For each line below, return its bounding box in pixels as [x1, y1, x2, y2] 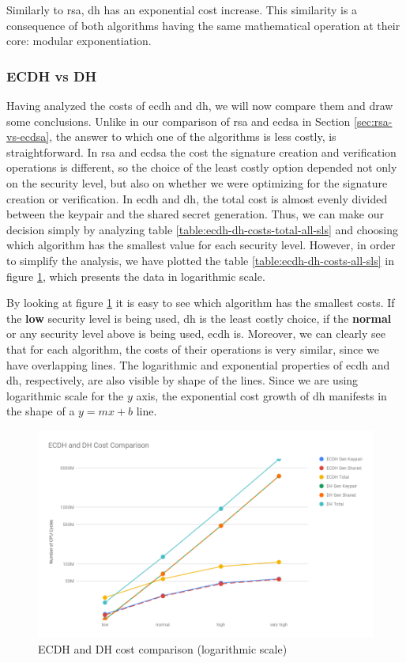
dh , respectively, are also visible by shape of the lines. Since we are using [6, 372, 359, 388]
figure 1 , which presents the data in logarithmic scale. [6, 267, 265, 284]
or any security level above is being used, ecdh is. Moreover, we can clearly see [6, 325, 386, 342]
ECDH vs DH [6, 66, 97, 85]
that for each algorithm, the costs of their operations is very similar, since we [6, 340, 379, 357]
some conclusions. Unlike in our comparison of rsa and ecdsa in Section [6, 112, 351, 129]
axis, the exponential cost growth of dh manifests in [136, 387, 387, 403]
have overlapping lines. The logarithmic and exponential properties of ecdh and [6, 356, 390, 373]
